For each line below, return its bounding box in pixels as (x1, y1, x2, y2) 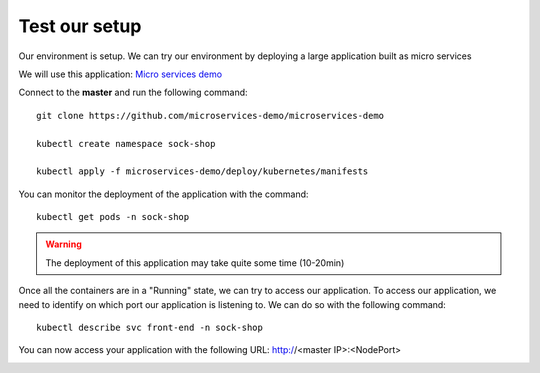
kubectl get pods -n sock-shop (36, 211, 190, 223)
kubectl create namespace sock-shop (36, 138, 216, 149)
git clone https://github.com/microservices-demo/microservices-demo (36, 110, 385, 121)
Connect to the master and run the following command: (18, 86, 249, 99)
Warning (45, 238, 82, 250)
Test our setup (18, 15, 142, 37)
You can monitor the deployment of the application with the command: (18, 188, 309, 200)
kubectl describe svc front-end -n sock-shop (36, 322, 264, 334)
